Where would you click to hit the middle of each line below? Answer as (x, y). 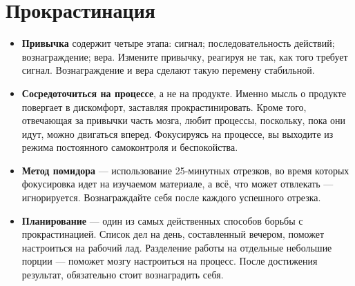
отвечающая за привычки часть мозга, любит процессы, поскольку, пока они (184, 120)
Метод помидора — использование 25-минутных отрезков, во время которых (185, 170)
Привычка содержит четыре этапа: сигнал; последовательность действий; (178, 43)
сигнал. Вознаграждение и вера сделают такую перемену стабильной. (168, 70)
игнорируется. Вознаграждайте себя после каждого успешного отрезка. (171, 197)
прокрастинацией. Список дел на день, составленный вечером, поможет (173, 234)
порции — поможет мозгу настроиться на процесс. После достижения (170, 261)
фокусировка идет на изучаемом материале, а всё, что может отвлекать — (177, 184)
